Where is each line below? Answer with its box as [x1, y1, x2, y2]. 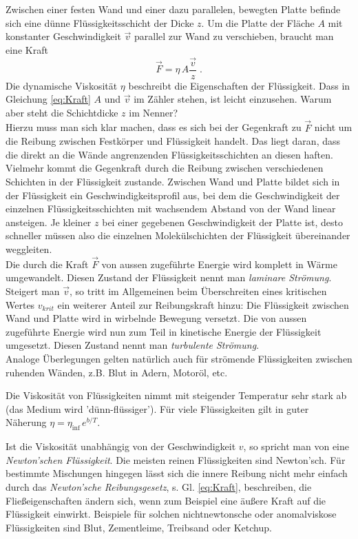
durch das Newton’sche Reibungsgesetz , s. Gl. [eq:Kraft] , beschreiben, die [6, 479, 312, 494]
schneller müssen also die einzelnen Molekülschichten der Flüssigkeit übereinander [6, 228, 350, 243]
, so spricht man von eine [243, 439, 349, 454]
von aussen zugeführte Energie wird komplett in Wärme [101, 256, 337, 271]
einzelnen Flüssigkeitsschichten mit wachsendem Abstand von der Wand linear [6, 201, 336, 216]
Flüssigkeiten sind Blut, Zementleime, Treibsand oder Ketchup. [6, 520, 272, 534]
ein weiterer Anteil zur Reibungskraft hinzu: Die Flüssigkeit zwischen [57, 297, 349, 312]
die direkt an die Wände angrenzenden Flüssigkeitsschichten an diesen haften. [6, 147, 333, 161]
